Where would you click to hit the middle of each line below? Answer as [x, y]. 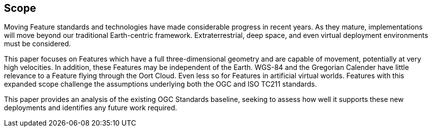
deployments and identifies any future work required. [91, 108]
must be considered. [38, 44]
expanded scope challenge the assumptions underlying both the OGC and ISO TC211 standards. [161, 84]
